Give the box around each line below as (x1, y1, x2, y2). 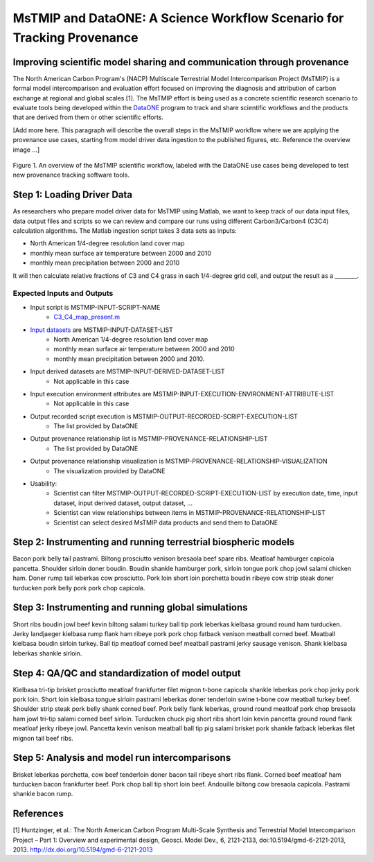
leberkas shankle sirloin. (12, 649, 82, 658)
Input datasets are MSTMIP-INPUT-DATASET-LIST (30, 326, 173, 334)
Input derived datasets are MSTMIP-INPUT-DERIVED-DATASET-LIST (30, 367, 225, 376)
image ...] (12, 146, 40, 154)
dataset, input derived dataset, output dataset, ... (53, 499, 193, 507)
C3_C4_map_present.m (53, 313, 121, 322)
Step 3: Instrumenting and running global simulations (12, 601, 249, 613)
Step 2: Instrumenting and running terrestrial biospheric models (12, 536, 295, 548)
